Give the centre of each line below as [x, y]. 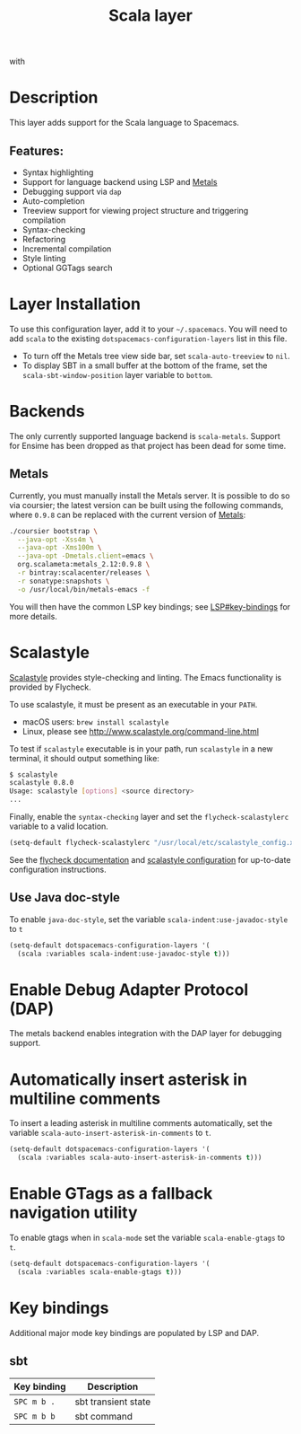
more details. [34, 616]
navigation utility [73, 1213]
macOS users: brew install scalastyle [95, 721]
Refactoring [44, 239]
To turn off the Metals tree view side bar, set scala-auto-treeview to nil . [156, 356]
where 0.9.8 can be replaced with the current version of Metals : [128, 515]
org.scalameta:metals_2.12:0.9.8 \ [84, 565]
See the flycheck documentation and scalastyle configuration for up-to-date [150, 859]
